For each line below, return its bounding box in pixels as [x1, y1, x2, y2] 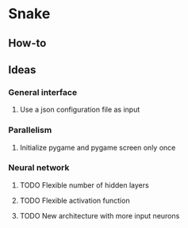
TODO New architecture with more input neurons [19, 211, 180, 220]
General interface [8, 86, 78, 97]
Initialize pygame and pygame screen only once [19, 142, 176, 152]
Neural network [8, 162, 70, 173]
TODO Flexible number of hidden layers [19, 180, 149, 190]
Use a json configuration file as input [19, 104, 140, 115]
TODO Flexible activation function [19, 196, 130, 205]
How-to [8, 36, 47, 50]
